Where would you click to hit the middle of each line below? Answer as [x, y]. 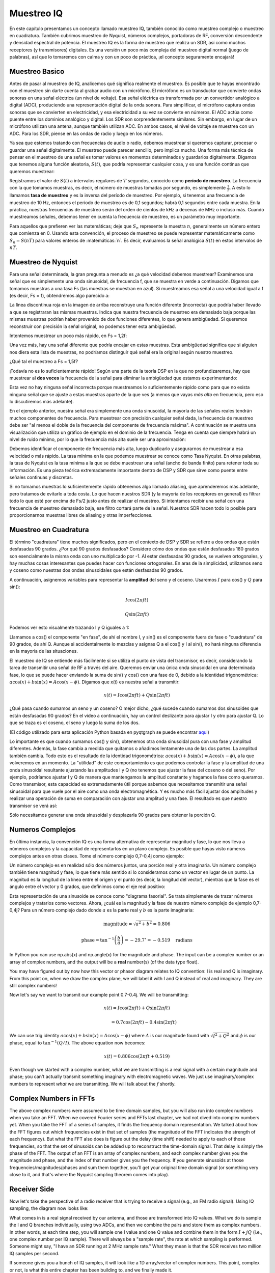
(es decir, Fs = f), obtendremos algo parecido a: [59, 296]
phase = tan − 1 [98, 939]
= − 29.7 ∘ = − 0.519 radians [159, 939]
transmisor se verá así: [33, 806]
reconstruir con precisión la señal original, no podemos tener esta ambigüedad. [93, 326]
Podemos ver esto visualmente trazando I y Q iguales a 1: [69, 628]
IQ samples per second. [34, 1253]
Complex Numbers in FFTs [52, 1098]
